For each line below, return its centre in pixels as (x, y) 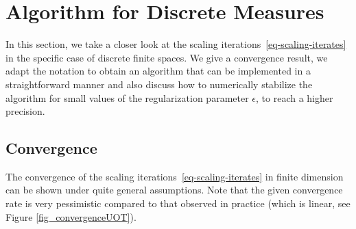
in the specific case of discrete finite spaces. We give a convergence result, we (167, 57)
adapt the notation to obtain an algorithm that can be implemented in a (158, 71)
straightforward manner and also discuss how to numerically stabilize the (159, 84)
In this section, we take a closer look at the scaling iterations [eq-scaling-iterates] (176, 44)
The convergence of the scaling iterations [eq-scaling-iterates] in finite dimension (175, 176)
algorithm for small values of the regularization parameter (127, 97)
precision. (25, 111)
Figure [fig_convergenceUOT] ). (71, 216)
